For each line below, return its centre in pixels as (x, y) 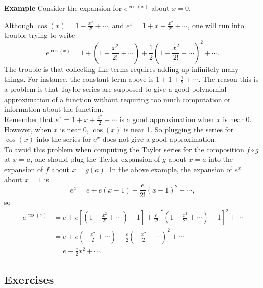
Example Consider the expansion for (63, 8)
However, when (28, 129)
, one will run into (216, 25)
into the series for (64, 139)
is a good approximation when (166, 119)
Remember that (29, 119)
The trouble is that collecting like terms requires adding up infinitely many (122, 69)
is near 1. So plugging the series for (178, 129)
